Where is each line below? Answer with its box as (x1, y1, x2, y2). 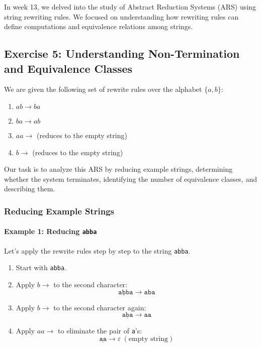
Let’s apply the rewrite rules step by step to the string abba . (4, 245, 191, 256)
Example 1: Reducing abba (4, 226, 97, 237)
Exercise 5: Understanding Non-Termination (4, 46, 240, 61)
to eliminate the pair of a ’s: (58, 325, 142, 335)
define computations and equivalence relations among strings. (4, 21, 193, 32)
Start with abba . (16, 262, 67, 273)
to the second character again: (53, 302, 146, 312)
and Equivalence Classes (4, 60, 133, 76)
